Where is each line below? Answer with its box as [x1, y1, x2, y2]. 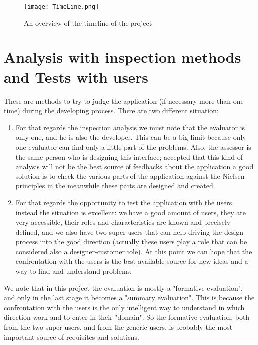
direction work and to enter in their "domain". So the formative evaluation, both [4, 312, 250, 322]
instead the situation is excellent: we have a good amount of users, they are [15, 207, 246, 217]
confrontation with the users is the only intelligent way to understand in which [4, 302, 245, 312]
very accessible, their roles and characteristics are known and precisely [15, 217, 231, 227]
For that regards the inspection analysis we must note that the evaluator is [15, 122, 245, 132]
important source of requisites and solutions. [4, 331, 139, 342]
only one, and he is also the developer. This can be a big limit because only [15, 132, 246, 142]
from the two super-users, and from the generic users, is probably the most [4, 322, 233, 332]
